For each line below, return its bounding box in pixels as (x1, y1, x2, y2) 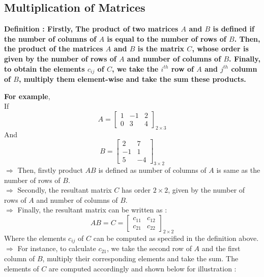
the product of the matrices (4, 43, 103, 54)
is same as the (216, 165, 260, 175)
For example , (4, 90, 50, 101)
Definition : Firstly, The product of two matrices (4, 23, 179, 34)
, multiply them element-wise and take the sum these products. (18, 74, 246, 84)
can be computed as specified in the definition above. (93, 232, 259, 243)
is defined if (213, 23, 254, 34)
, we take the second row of (107, 243, 192, 254)
